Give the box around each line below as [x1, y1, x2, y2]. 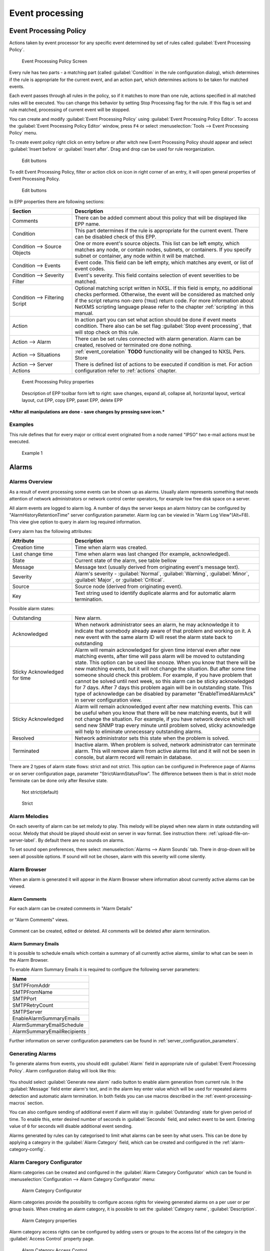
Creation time [12, 544, 44, 551]
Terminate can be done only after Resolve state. [9, 778, 108, 784]
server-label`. [9, 837, 37, 843]
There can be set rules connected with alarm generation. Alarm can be [74, 335, 241, 342]
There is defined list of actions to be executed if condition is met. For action [74, 361, 252, 368]
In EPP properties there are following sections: [9, 199, 105, 205]
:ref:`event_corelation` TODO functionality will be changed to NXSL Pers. [74, 348, 245, 355]
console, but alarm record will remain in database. [74, 754, 192, 761]
